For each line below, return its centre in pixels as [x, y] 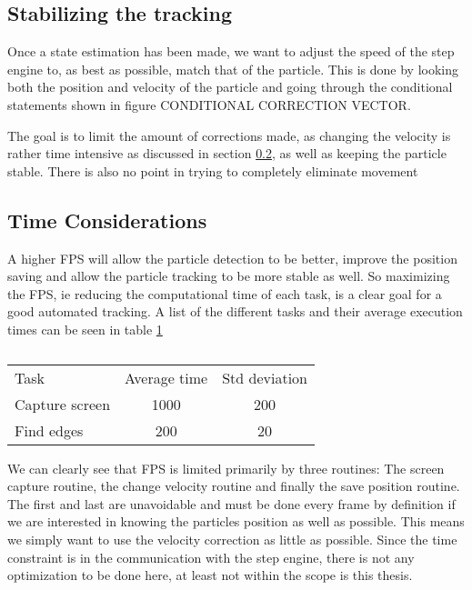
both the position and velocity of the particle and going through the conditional [230, 87]
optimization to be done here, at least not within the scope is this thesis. [210, 575]
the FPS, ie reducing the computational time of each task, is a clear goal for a [225, 293]
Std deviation [265, 377]
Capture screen [63, 404]
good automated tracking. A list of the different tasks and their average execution [235, 311]
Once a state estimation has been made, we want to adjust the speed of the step [231, 51]
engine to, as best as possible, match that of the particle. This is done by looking [233, 69]
